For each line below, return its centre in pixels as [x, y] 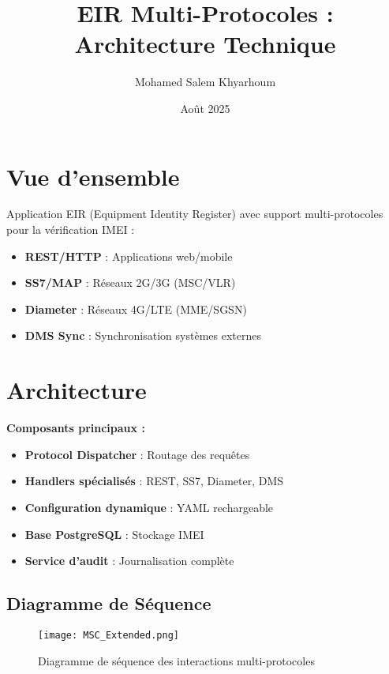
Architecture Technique [205, 44]
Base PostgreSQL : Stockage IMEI [114, 534]
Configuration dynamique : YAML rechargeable [149, 507]
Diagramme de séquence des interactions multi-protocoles [176, 660]
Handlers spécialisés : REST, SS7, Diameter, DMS [154, 481]
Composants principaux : [76, 428]
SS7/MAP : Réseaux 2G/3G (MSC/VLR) [130, 282]
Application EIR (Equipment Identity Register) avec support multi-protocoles [195, 214]
